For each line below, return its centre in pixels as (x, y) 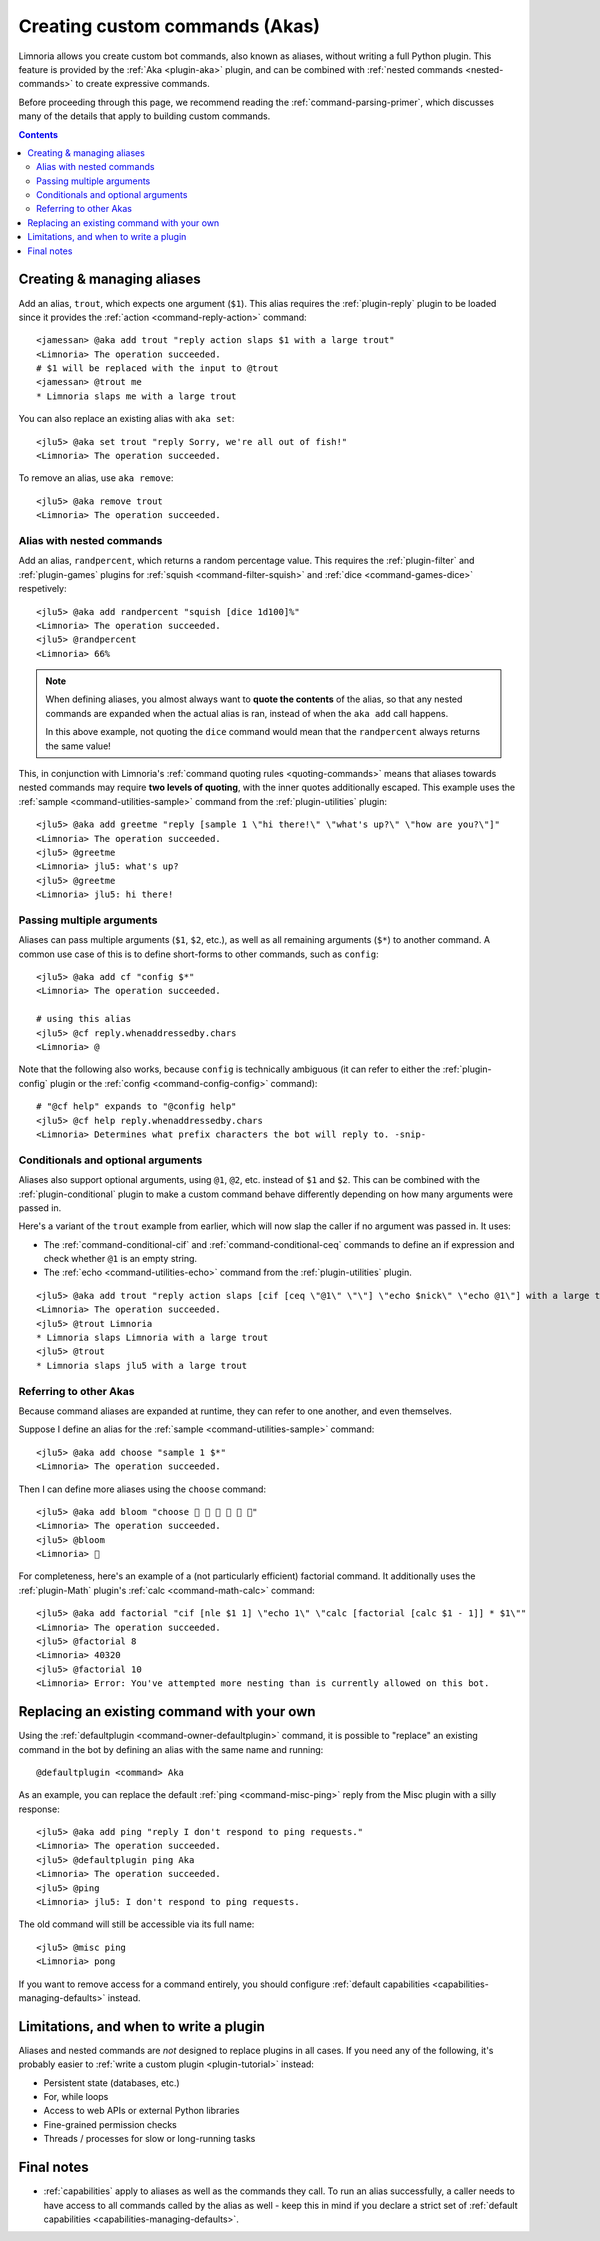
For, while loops (76, 2097)
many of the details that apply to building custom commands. (144, 116)
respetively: (42, 589)
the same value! (78, 746)
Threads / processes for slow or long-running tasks (149, 2139)
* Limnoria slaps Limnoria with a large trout (152, 1338)
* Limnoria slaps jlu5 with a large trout (142, 1365)
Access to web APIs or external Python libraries (141, 2111)
